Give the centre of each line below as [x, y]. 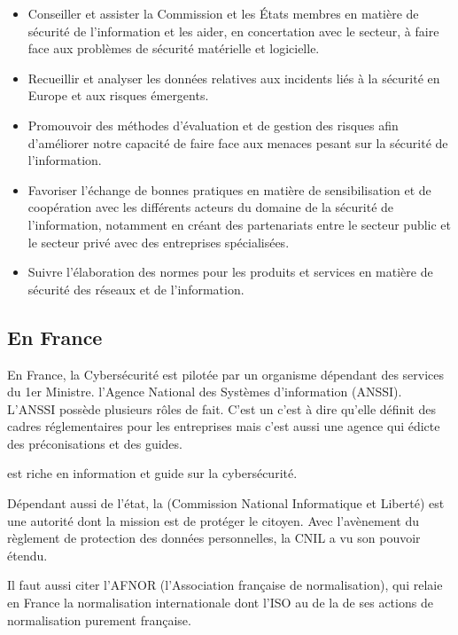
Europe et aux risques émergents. [118, 95]
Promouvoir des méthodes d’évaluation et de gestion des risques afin [213, 125]
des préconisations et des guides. [95, 443]
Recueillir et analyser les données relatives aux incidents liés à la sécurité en [234, 78]
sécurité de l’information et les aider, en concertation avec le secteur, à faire [233, 31]
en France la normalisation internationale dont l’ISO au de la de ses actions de [220, 603]
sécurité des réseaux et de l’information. [136, 289]
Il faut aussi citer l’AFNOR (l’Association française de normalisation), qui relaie [225, 585]
